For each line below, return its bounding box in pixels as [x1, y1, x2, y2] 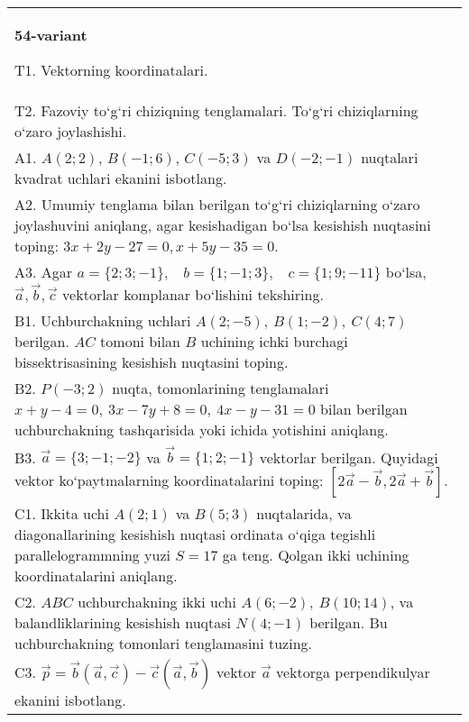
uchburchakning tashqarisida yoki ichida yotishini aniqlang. [14, 418, 389, 440]
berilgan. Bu [309, 612, 388, 634]
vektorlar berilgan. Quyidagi [259, 446, 438, 468]
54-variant [14, 24, 87, 45]
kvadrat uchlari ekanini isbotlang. [14, 168, 227, 188]
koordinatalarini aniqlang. [14, 565, 178, 587]
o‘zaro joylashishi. [14, 121, 127, 142]
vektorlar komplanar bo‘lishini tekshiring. [62, 283, 324, 305]
